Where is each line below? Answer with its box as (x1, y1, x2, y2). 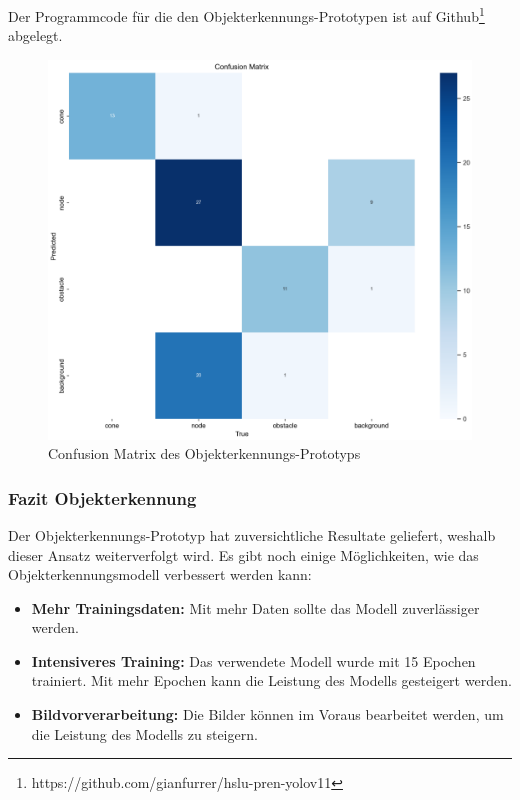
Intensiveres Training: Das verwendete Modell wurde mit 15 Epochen (31, 650, 476, 671)
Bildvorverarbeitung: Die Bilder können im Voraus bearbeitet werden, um (31, 704, 504, 725)
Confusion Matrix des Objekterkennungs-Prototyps (48, 443, 361, 464)
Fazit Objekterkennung (8, 485, 197, 510)
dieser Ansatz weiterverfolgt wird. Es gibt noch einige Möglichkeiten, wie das (8, 544, 479, 565)
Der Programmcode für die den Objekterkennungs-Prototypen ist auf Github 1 (8, 3, 485, 26)
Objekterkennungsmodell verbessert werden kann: (8, 564, 312, 585)
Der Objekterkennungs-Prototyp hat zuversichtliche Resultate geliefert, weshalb (8, 524, 496, 545)
